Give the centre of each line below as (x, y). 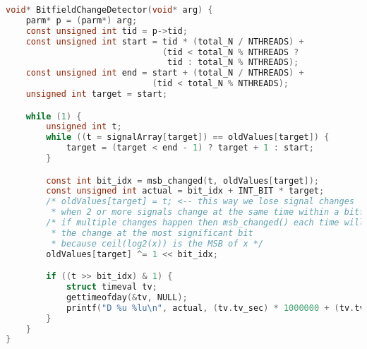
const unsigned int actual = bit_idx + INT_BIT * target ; (185, 191)
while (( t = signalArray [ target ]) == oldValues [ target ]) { (188, 137)
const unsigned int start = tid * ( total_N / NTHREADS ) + (165, 41)
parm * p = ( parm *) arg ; (82, 20)
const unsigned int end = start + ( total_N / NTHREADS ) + (165, 73)
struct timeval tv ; (112, 287)
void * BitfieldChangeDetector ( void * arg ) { (109, 10)
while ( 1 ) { (54, 116)
